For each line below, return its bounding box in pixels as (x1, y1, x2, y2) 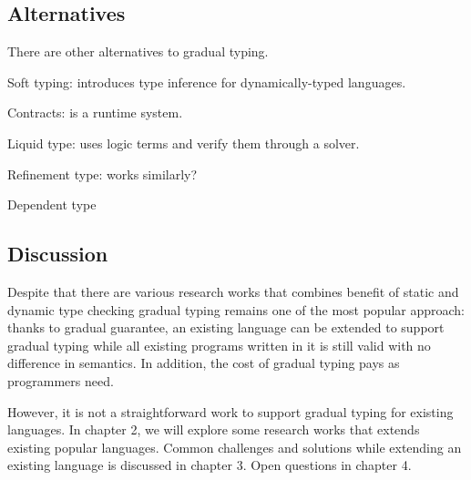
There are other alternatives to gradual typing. (7, 42, 269, 61)
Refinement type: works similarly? (7, 164, 198, 183)
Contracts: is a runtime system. (7, 103, 183, 122)
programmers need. (7, 371, 114, 390)
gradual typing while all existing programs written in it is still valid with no (7, 335, 431, 354)
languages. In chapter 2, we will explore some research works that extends (7, 420, 420, 439)
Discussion (7, 240, 108, 268)
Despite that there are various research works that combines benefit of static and (7, 281, 459, 301)
